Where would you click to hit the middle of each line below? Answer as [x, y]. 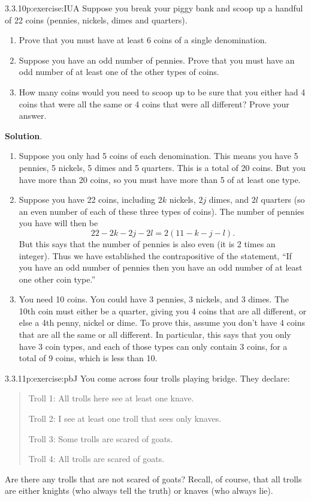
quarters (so [283, 199]
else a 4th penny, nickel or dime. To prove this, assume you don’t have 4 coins [162, 322]
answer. [33, 115]
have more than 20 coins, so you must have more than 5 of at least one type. [160, 179]
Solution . [24, 135]
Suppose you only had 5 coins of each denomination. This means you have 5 [158, 156]
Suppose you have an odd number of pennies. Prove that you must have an [157, 60]
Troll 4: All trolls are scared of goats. [96, 459]
